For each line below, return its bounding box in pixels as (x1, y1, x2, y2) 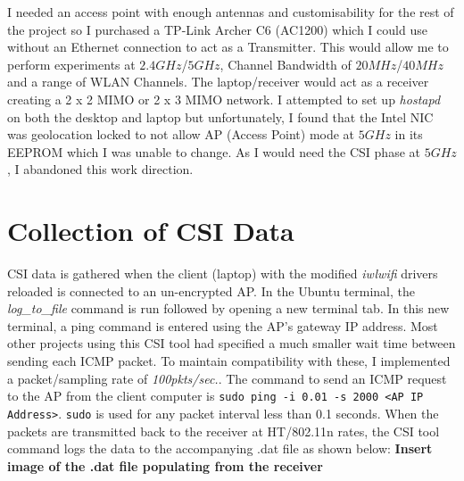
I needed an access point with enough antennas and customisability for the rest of (7, 3, 454, 21)
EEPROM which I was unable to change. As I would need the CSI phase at (7, 142, 420, 161)
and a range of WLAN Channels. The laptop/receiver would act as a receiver (7, 72, 429, 91)
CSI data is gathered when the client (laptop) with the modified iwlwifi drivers (7, 264, 438, 283)
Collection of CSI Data (7, 212, 294, 249)
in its (394, 125, 423, 144)
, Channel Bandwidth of (220, 54, 352, 73)
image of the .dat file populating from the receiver (7, 456, 323, 475)
